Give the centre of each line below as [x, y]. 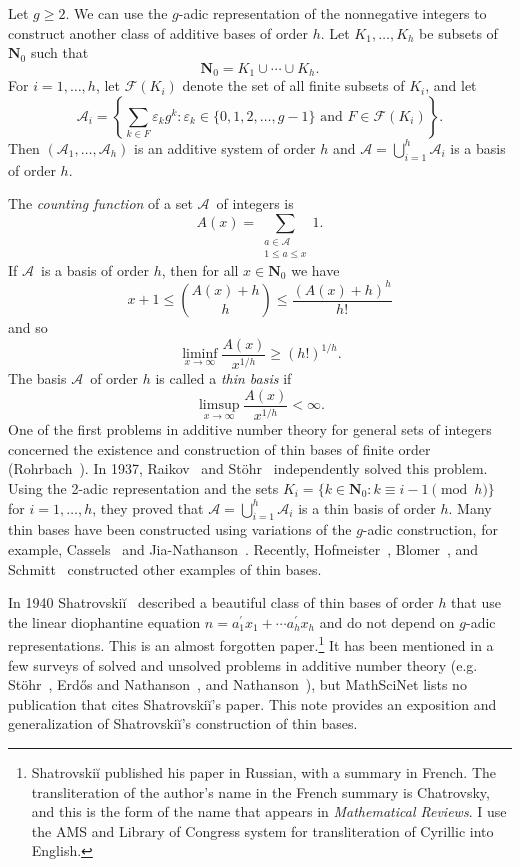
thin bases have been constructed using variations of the [180, 529]
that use [476, 602]
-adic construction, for [430, 529]
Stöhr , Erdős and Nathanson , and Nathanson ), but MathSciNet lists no [237, 684]
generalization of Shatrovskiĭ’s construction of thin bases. [183, 723]
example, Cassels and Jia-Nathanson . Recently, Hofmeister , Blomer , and [243, 548]
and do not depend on [387, 621]
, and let [451, 85]
